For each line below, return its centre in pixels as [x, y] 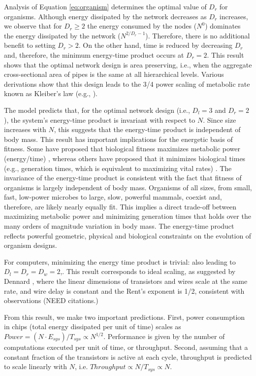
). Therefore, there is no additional [198, 35]
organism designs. [31, 245]
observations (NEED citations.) [51, 300]
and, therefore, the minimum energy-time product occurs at [94, 54]
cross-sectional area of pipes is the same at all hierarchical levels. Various [114, 74]
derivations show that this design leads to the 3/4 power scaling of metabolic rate [127, 84]
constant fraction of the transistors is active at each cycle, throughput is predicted [128, 357]
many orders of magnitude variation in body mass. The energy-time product [119, 226]
